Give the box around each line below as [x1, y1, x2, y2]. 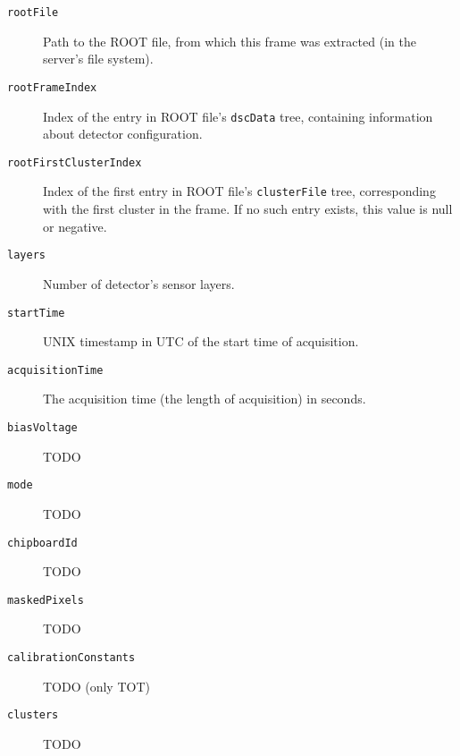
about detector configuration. [43, 124, 203, 143]
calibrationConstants [7, 651, 136, 664]
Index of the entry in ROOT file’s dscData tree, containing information [43, 106, 433, 125]
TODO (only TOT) [43, 676, 150, 695]
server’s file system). [43, 49, 154, 68]
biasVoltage [7, 421, 78, 434]
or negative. [43, 217, 107, 235]
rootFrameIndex [7, 81, 97, 94]
